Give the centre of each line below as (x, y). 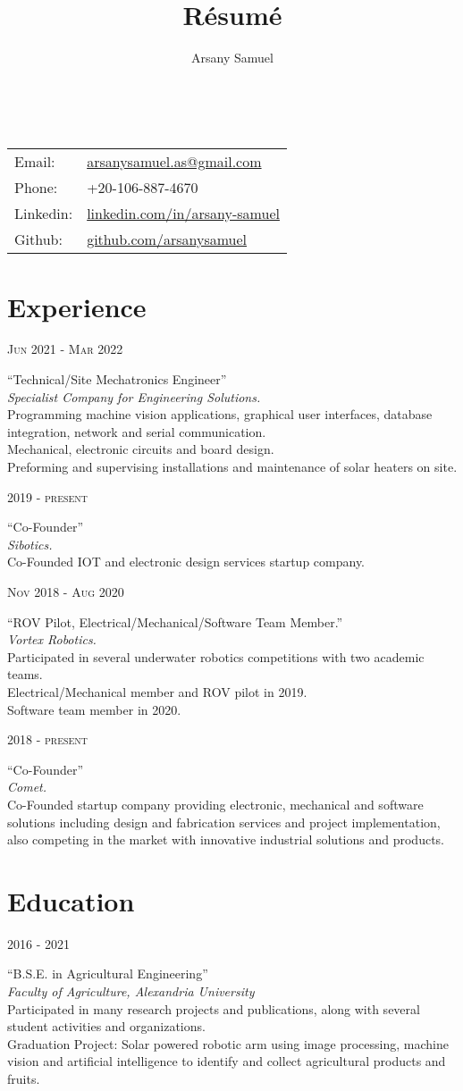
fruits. (24, 1078)
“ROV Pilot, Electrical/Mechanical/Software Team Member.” (175, 621)
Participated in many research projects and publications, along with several (214, 1008)
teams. (25, 674)
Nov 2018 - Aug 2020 (66, 591)
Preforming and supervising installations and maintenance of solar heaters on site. (232, 466)
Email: (35, 162)
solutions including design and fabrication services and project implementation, (224, 822)
